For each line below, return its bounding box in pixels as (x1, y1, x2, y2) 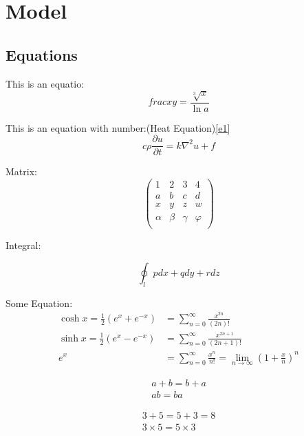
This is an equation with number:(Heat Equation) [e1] (6, 120, 230, 135)
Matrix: (6, 164, 37, 179)
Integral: (6, 238, 41, 252)
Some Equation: (6, 295, 73, 310)
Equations (6, 43, 78, 65)
